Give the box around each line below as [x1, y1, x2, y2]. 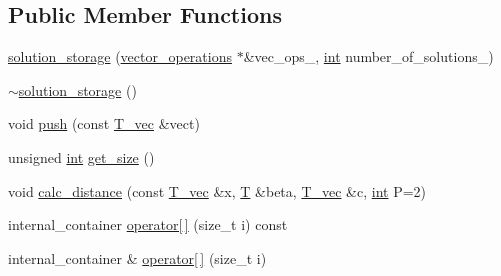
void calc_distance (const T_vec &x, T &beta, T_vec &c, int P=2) [8, 180, 427, 201]
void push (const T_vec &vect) [8, 113, 200, 134]
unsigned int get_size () [8, 146, 155, 167]
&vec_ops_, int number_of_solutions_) [243, 46, 494, 67]
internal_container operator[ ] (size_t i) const [8, 214, 288, 235]
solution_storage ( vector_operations [8, 46, 232, 67]
